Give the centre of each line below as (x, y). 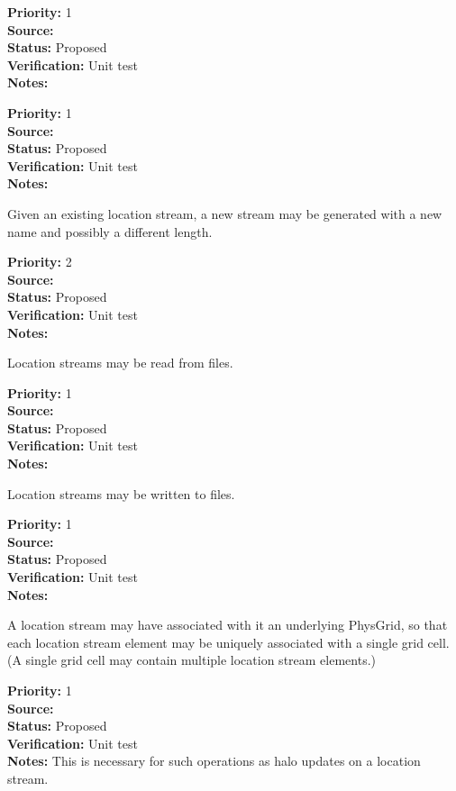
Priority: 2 (40, 262)
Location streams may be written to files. (121, 493)
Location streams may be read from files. (120, 363)
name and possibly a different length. (110, 231)
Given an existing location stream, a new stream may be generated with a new (225, 213)
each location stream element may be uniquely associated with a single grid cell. (228, 642)
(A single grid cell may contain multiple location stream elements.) (192, 660)
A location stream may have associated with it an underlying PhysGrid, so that (228, 625)
